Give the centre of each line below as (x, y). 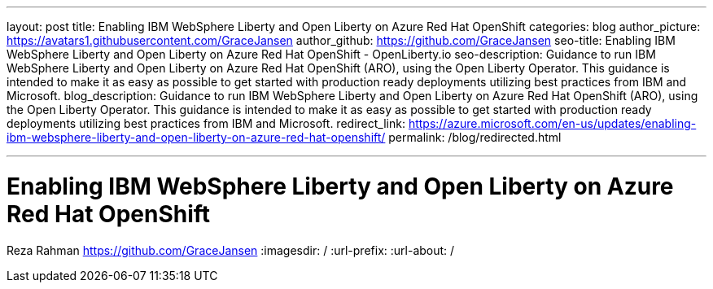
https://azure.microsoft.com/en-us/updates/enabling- (552, 123)
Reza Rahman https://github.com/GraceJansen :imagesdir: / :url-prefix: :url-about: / (231, 250)
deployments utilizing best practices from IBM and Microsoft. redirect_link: (206, 123)
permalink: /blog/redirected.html (475, 137)
